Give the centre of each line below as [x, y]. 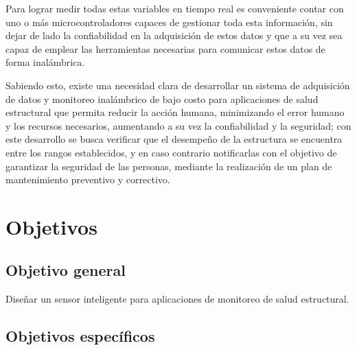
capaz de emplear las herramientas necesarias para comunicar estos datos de [165, 48]
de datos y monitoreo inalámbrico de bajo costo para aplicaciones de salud [162, 98]
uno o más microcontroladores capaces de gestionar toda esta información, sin [169, 22]
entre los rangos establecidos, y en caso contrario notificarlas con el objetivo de [171, 152]
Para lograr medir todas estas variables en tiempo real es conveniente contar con [175, 8]
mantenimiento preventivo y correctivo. [88, 179]
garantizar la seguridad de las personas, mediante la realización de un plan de [169, 166]
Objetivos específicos [80, 336]
